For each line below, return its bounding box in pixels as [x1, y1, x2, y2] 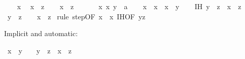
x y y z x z [7, 45, 72, 55]
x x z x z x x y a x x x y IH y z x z [17, 1, 241, 11]
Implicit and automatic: [4, 28, 78, 39]
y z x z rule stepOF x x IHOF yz [7, 11, 146, 21]
